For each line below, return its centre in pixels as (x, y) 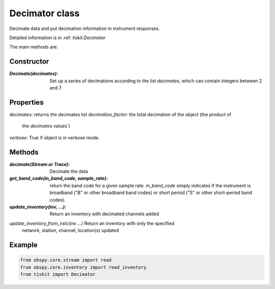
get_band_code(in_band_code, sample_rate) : (59, 178)
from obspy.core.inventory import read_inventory (83, 267)
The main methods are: (34, 47)
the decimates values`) (46, 126)
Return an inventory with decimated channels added (104, 214)
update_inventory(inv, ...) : (38, 207)
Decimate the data (69, 171)
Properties (26, 102)
